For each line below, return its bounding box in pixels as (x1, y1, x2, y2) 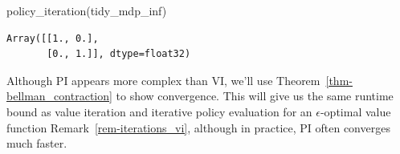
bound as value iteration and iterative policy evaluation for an (6, 103, 312, 120)
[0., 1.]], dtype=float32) (47, 48, 191, 60)
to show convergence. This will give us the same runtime (116, 87, 394, 104)
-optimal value (320, 103, 391, 120)
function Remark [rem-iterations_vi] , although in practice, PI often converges (6, 119, 390, 136)
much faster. (6, 135, 67, 152)
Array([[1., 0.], (6, 32, 99, 44)
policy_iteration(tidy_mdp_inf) (6, 2, 167, 18)
